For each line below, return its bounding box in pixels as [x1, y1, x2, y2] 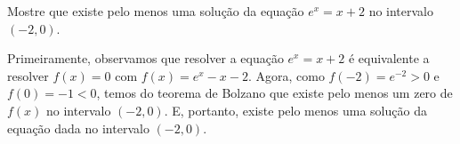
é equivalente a [348, 49, 430, 68]
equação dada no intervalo [7, 118, 149, 137]
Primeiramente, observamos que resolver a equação [7, 49, 284, 68]
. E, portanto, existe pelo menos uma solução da [164, 100, 427, 119]
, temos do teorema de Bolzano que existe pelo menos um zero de [96, 84, 453, 102]
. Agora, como [247, 66, 325, 84]
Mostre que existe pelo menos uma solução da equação [7, 2, 304, 20]
